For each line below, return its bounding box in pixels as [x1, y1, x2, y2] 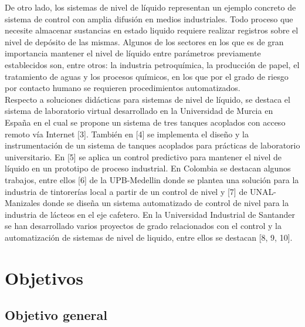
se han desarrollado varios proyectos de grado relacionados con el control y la [5, 220, 282, 232]
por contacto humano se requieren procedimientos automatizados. [5, 82, 240, 94]
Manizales [5, 197, 40, 209]
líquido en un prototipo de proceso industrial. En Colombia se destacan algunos [5, 162, 291, 174]
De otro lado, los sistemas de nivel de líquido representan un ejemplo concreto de [5, 1, 296, 13]
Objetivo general [5, 306, 107, 324]
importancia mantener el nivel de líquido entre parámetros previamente [5, 47, 261, 59]
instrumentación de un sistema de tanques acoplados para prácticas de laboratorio [5, 139, 300, 151]
